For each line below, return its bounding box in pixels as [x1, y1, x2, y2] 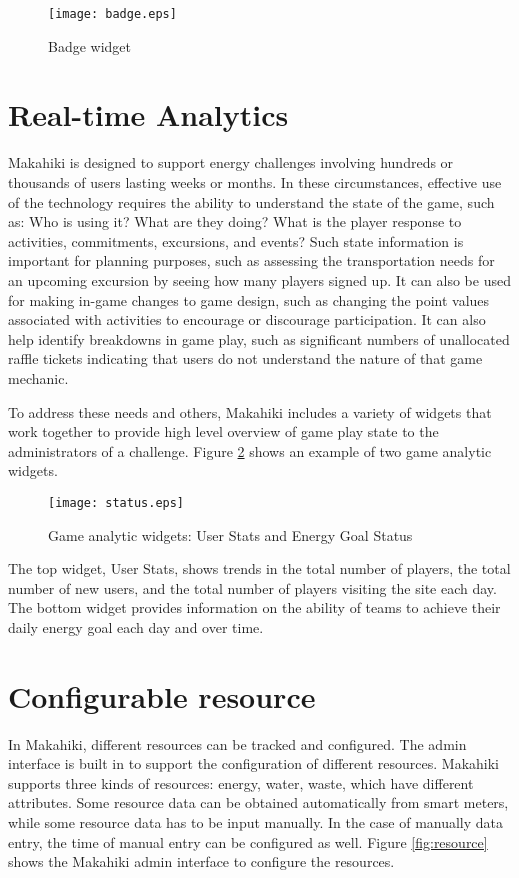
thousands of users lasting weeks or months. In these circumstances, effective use [8, 171, 502, 192]
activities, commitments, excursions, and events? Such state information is [8, 230, 464, 251]
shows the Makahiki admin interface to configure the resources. [8, 851, 395, 872]
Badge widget [48, 35, 132, 56]
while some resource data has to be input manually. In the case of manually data [8, 812, 504, 832]
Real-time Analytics [8, 94, 289, 135]
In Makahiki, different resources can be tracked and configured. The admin [8, 733, 467, 754]
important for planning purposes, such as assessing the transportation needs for [8, 250, 495, 271]
